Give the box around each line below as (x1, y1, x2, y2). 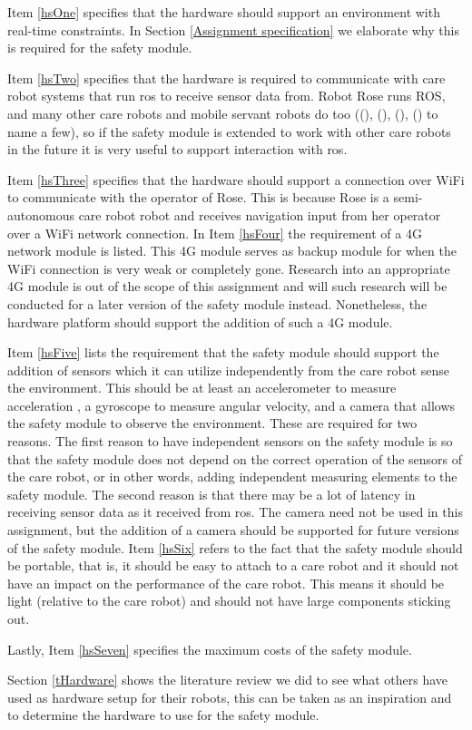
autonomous (7, 205, 74, 224)
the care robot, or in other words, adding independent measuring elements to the (7, 467, 457, 486)
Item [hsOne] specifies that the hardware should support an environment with (7, 3, 440, 21)
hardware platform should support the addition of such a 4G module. (7, 312, 393, 331)
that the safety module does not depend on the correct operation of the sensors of (7, 449, 463, 468)
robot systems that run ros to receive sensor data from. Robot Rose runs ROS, (7, 86, 446, 105)
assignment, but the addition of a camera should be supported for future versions (7, 521, 459, 540)
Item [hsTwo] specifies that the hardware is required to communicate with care (7, 68, 446, 87)
